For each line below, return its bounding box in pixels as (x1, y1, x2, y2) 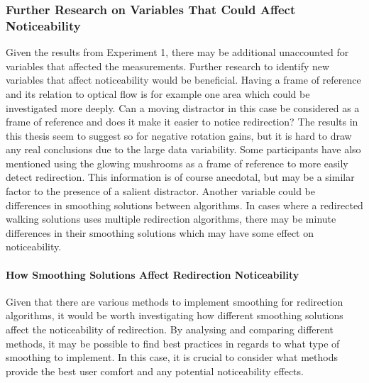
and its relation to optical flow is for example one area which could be (6, 86, 310, 101)
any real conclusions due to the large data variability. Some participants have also (6, 142, 361, 157)
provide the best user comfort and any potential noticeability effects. (6, 363, 304, 378)
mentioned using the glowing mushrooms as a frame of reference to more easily (6, 155, 348, 170)
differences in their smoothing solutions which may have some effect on (6, 225, 314, 240)
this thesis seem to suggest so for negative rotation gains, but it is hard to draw (6, 128, 352, 143)
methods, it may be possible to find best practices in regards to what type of (6, 335, 340, 350)
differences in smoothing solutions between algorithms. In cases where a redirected (6, 197, 363, 212)
